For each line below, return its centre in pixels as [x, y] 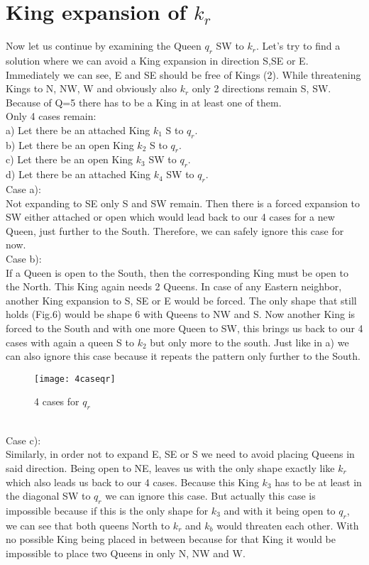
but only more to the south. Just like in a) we [249, 342]
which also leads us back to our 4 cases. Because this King [132, 482]
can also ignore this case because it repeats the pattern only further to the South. [183, 356]
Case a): [23, 189]
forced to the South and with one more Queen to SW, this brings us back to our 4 [184, 328]
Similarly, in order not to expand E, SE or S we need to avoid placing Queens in [180, 454]
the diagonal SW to [48, 496]
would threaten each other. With [288, 525]
